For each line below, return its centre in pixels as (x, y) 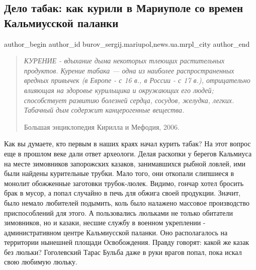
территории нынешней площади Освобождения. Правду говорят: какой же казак (127, 242)
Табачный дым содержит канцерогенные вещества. (104, 110)
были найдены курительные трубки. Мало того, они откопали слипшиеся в (119, 173)
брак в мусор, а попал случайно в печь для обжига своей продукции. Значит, (122, 193)
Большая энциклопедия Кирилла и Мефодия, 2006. (102, 126)
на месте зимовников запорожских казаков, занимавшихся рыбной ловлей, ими (125, 163)
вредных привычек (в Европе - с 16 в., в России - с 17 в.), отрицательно (137, 80)
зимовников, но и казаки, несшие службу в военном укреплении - (105, 222)
